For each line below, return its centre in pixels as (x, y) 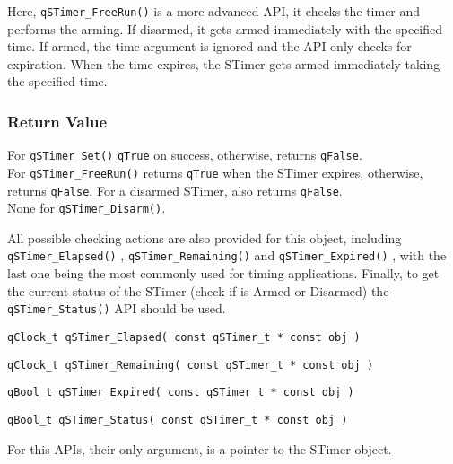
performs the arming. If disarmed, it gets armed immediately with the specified (225, 28)
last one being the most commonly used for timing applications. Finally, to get (223, 273)
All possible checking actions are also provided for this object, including (205, 237)
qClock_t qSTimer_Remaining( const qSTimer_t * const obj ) (191, 365)
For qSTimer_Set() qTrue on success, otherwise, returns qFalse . (185, 155)
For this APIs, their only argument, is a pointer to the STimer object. (200, 448)
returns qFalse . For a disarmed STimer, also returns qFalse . (175, 190)
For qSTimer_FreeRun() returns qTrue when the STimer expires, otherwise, (215, 172)
